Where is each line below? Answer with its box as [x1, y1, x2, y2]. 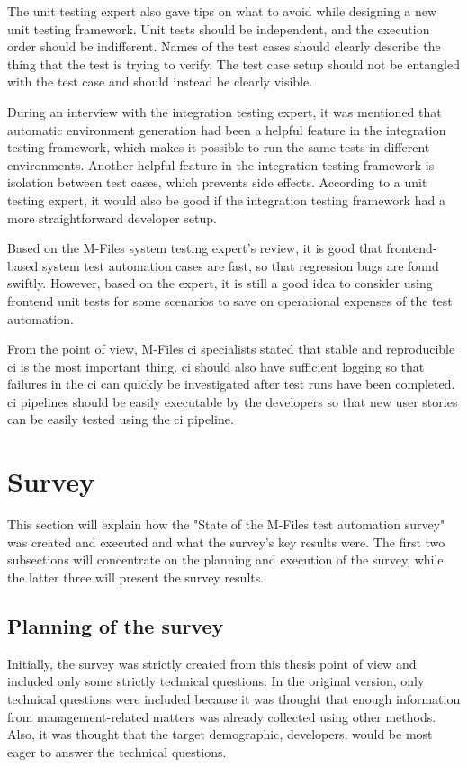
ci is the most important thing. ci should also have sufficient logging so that [7, 356, 425, 375]
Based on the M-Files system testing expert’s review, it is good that [7, 239, 382, 257]
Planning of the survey [7, 611, 224, 639]
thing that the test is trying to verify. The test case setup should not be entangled [7, 54, 460, 73]
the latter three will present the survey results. [7, 567, 265, 586]
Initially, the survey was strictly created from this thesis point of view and [7, 654, 417, 672]
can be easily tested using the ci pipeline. [7, 410, 234, 429]
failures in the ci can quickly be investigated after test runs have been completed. [7, 374, 455, 393]
